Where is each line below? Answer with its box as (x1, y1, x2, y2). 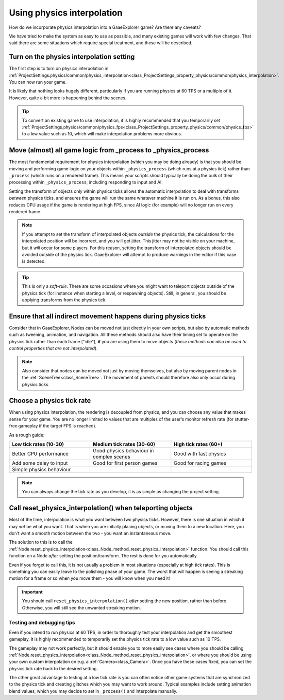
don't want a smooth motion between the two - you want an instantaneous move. (9, 531, 172, 536)
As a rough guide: (9, 432, 45, 438)
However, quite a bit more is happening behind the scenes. (9, 95, 127, 101)
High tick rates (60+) (173, 441, 223, 448)
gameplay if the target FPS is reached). (18, 423, 97, 429)
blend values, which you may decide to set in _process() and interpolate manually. (9, 688, 178, 694)
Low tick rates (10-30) (12, 441, 64, 448)
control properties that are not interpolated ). (9, 345, 98, 351)
